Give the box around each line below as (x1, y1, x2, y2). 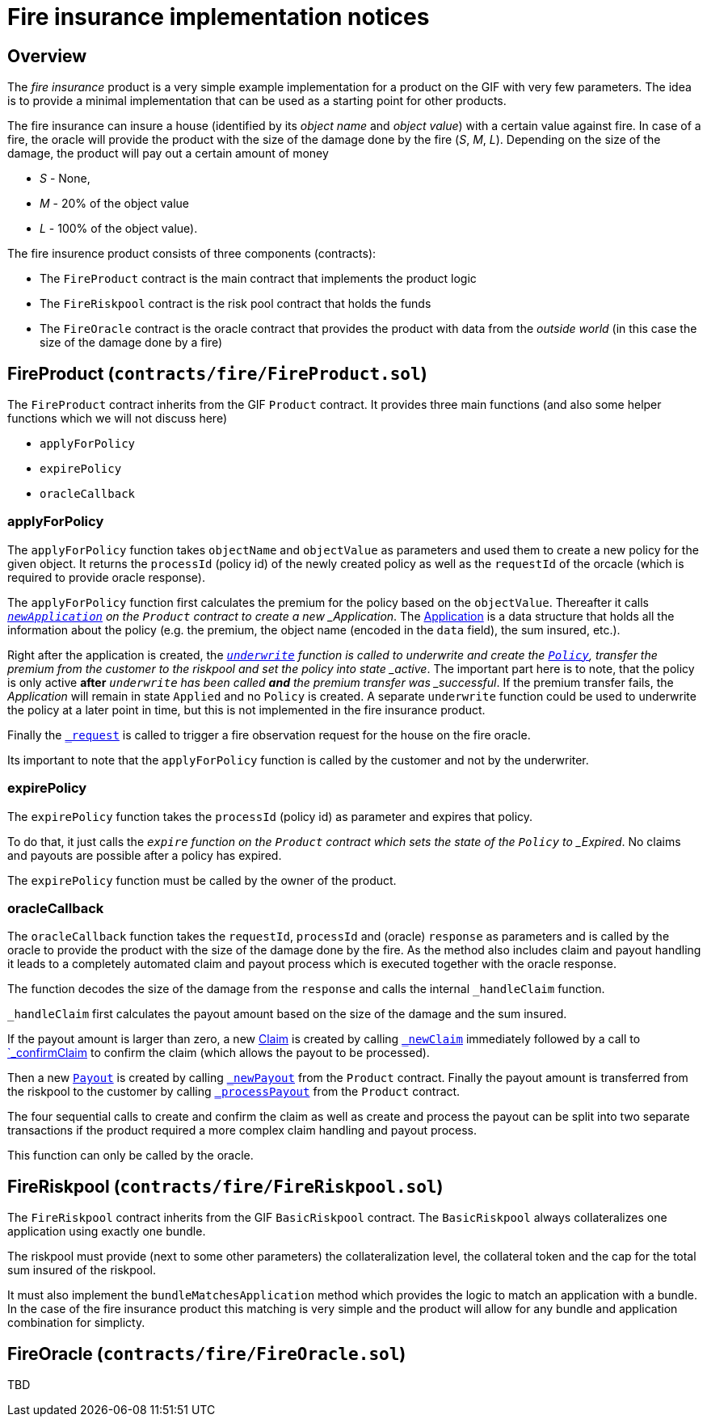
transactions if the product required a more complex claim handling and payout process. (7, 1123, 477, 1138)
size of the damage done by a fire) (40, 335, 223, 350)
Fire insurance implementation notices (7, 3, 430, 31)
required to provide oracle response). (7, 570, 205, 584)
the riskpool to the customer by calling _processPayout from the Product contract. (7, 1084, 461, 1099)
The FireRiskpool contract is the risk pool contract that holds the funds (40, 297, 431, 311)
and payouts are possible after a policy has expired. (7, 848, 282, 862)
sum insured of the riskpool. (7, 1263, 157, 1278)
